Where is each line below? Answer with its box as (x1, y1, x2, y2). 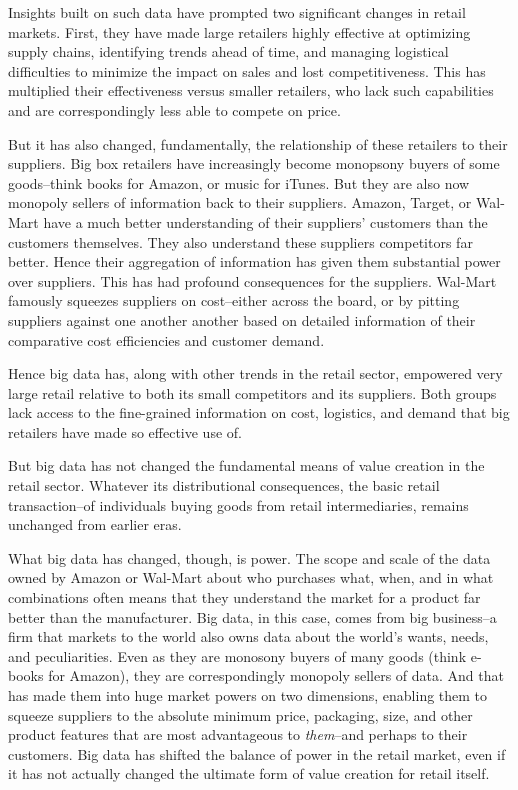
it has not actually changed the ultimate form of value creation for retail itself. (8, 763, 490, 784)
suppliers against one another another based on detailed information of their (8, 309, 476, 330)
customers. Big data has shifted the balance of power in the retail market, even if (8, 743, 506, 764)
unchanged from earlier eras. (8, 514, 182, 535)
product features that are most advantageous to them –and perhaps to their (8, 724, 468, 745)
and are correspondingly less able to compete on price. (8, 99, 341, 120)
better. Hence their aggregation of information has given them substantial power (8, 251, 501, 272)
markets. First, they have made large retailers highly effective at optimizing (8, 21, 471, 42)
